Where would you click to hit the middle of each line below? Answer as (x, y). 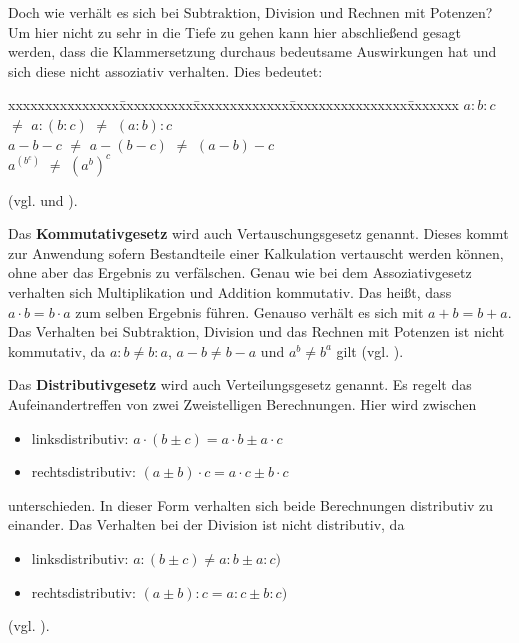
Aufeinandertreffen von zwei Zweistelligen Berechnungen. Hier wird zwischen (242, 404)
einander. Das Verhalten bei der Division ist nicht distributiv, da (206, 524)
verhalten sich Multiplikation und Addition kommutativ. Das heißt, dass (230, 292)
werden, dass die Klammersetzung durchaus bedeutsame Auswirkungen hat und (252, 51)
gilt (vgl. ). (370, 350)
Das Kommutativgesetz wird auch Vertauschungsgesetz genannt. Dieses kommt (258, 233)
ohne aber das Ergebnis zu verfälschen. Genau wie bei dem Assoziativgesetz (240, 272)
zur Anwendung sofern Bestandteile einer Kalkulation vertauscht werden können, (256, 252)
